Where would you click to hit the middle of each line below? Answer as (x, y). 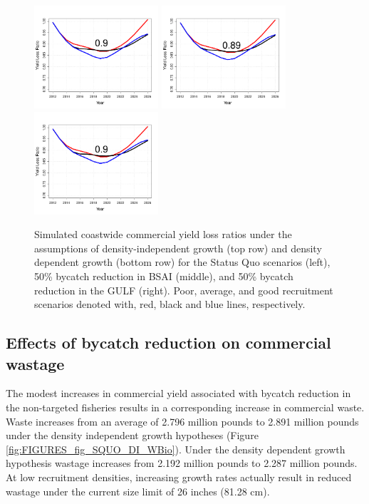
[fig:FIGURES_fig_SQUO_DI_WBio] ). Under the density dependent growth (176, 449)
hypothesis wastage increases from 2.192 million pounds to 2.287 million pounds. (182, 463)
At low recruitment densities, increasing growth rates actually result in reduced (179, 477)
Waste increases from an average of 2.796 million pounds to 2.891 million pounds (182, 421)
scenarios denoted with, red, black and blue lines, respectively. (170, 304)
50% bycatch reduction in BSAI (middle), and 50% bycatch (164, 276)
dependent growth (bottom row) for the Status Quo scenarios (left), (182, 262)
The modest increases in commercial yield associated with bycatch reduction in (178, 393)
